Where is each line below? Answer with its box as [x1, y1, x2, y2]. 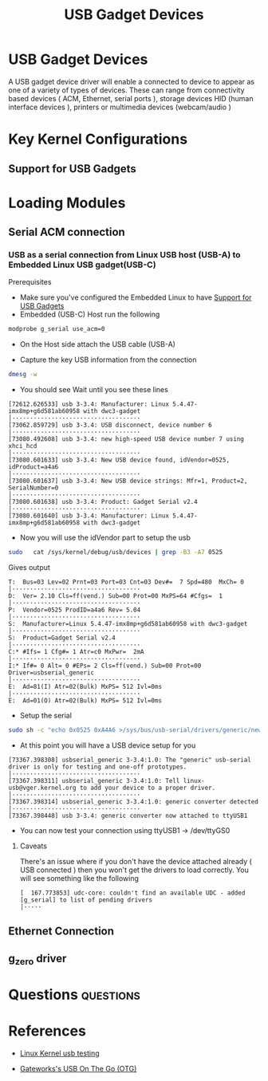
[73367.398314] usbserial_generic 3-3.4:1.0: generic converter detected [8, 797, 259, 806]
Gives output [8, 563, 50, 572]
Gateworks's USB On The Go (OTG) [19, 1063, 137, 1073]
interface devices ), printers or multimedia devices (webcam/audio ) [8, 102, 231, 112]
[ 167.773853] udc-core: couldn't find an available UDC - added [19, 889, 246, 897]
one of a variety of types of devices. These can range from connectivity [8, 85, 245, 95]
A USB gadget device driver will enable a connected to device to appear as [8, 77, 255, 86]
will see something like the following [19, 873, 140, 882]
